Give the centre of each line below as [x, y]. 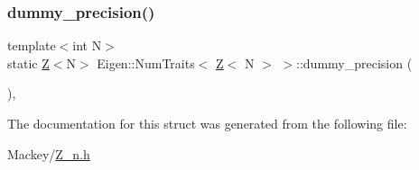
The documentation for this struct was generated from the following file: [207, 123]
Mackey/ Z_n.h [49, 153]
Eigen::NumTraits [146, 63]
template [32, 45]
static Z [28, 63]
